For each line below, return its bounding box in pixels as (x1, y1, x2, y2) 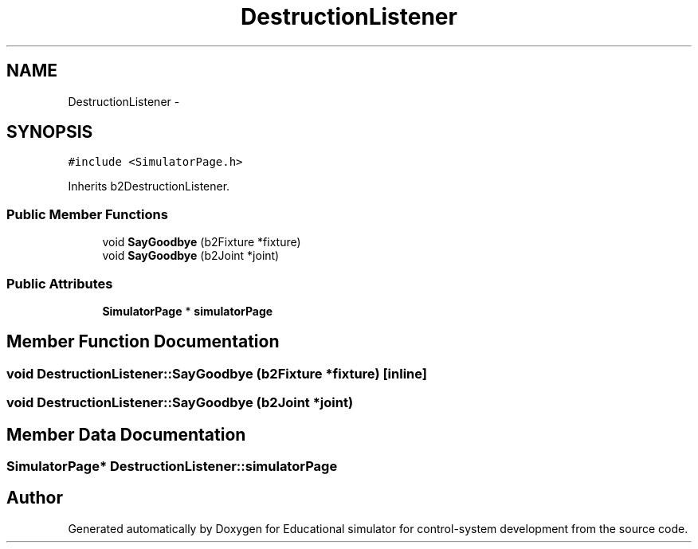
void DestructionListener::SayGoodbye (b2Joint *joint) (6, 394, 354, 411)
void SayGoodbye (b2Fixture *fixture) (102, 235, 301, 249)
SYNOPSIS (6, 122, 93, 143)
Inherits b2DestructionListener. (68, 179, 230, 194)
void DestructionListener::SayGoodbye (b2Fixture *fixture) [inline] (6, 365, 427, 382)
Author (6, 488, 63, 508)
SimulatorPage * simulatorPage (102, 304, 273, 318)
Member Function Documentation (6, 331, 280, 352)
